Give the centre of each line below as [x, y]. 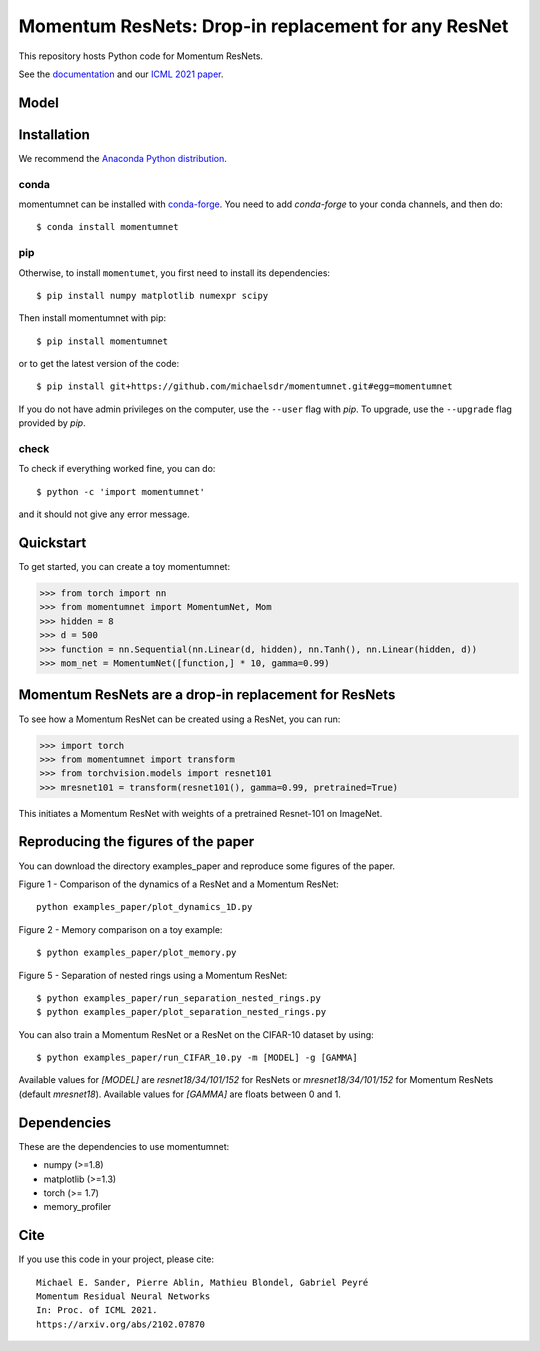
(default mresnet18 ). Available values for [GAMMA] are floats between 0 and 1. [180, 1094]
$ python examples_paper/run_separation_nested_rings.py [179, 998]
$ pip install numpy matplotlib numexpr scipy [152, 295]
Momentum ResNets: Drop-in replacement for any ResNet [263, 26]
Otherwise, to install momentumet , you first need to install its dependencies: [174, 272]
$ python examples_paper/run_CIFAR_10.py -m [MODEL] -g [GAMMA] [197, 1058]
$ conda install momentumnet [107, 227]
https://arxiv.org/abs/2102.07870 [120, 1324]
